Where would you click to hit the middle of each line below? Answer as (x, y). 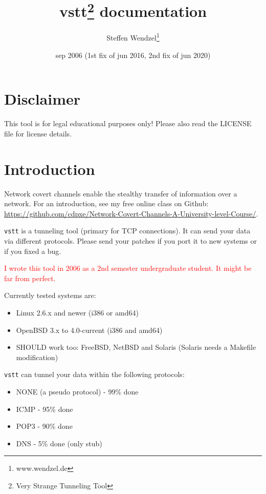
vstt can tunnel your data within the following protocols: (94, 374)
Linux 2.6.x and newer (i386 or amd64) (77, 312)
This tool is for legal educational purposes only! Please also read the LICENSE (128, 123)
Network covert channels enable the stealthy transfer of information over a (121, 193)
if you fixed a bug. (33, 251)
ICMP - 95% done (45, 409)
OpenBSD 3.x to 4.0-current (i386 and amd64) (89, 330)
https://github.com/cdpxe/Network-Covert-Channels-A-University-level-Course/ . (131, 213)
